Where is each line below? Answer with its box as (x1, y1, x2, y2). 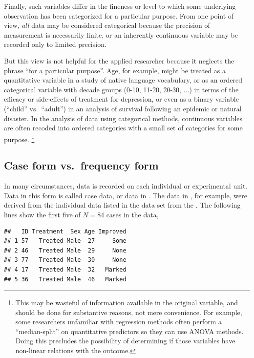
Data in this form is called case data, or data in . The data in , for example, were (4, 190, 247, 200)
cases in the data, (106, 209, 159, 219)
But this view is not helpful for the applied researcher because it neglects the (4, 55, 234, 65)
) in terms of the (189, 84, 239, 94)
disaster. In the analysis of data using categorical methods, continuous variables (4, 113, 243, 123)
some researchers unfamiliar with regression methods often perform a (15, 316, 222, 327)
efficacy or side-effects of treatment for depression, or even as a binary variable (4, 94, 239, 104)
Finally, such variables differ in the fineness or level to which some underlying (4, 1, 236, 11)
